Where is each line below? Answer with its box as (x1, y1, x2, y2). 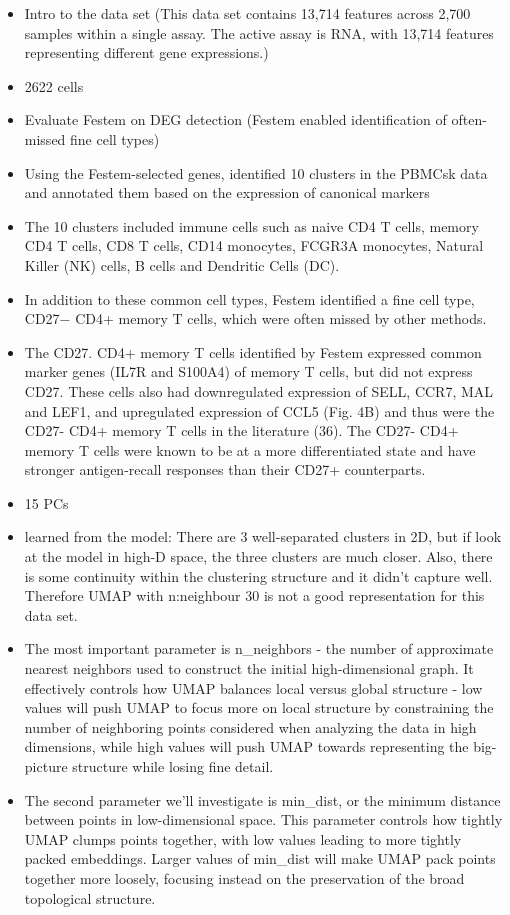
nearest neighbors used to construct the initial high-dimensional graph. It (24, 658, 474, 679)
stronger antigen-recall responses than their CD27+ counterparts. (24, 459, 426, 480)
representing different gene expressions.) (24, 42, 269, 63)
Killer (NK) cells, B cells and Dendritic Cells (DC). (24, 254, 340, 275)
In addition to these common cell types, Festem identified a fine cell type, (24, 288, 475, 309)
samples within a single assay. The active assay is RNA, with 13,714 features (24, 22, 494, 43)
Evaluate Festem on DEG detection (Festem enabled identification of (24, 109, 447, 130)
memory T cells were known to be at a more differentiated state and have (24, 439, 476, 460)
